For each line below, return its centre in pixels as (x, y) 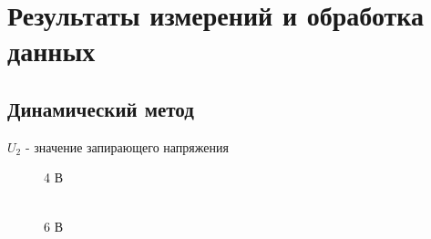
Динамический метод (101, 108)
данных (51, 51)
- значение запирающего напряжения (127, 146)
